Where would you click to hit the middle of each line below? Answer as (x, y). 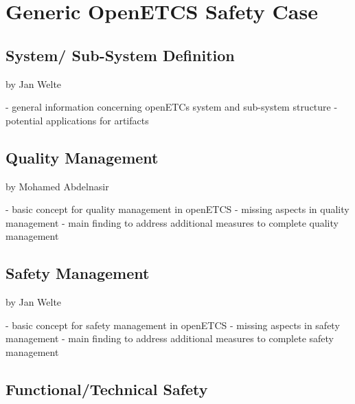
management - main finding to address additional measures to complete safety (170, 338)
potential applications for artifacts (77, 120)
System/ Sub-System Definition (120, 55)
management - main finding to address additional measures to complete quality (172, 222)
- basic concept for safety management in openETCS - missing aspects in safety (173, 325)
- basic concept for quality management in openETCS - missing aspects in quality (177, 209)
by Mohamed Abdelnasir (57, 186)
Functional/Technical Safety (107, 389)
